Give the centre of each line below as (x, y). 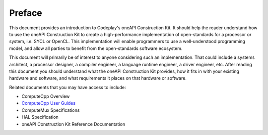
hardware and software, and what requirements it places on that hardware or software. (98, 78)
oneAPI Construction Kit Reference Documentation (73, 124)
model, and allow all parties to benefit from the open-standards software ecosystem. (96, 48)
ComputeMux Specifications (51, 110)
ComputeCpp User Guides (49, 103)
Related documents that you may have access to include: (67, 87)
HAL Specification (40, 117)
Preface (26, 13)
